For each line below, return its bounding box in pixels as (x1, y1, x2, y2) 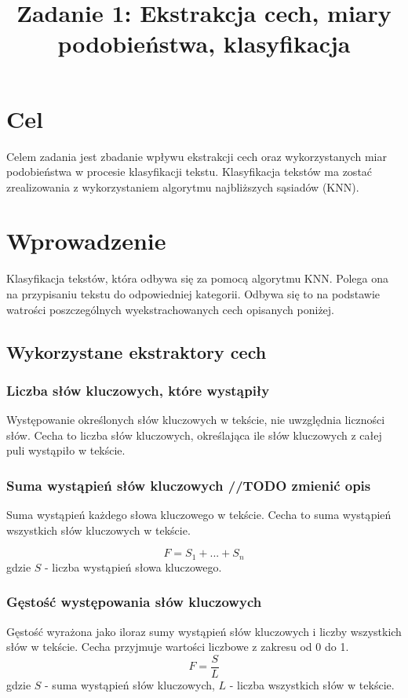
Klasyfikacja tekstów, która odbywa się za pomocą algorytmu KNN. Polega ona (6, 270, 388, 287)
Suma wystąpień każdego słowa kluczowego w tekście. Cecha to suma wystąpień (6, 506, 392, 523)
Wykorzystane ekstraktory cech (6, 339, 267, 364)
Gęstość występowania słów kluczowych (6, 592, 262, 612)
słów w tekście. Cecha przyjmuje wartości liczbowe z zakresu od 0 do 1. (6, 638, 349, 655)
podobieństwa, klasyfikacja (57, 27, 351, 60)
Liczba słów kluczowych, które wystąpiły (6, 380, 270, 400)
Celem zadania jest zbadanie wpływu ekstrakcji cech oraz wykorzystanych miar (6, 148, 387, 164)
